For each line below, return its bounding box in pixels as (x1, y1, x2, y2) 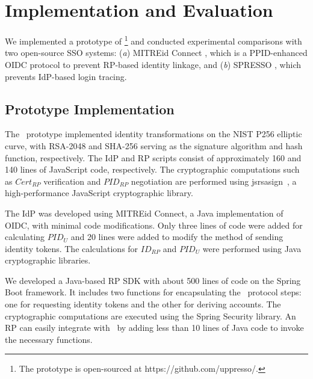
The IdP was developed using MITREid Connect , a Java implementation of (5, 206, 284, 219)
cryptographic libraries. (5, 254, 91, 267)
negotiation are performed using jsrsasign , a (131, 174, 297, 187)
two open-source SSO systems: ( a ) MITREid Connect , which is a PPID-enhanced (5, 46, 308, 59)
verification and (43, 174, 101, 187)
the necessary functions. (5, 333, 93, 345)
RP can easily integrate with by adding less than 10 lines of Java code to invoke (5, 321, 304, 334)
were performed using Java (202, 242, 302, 254)
